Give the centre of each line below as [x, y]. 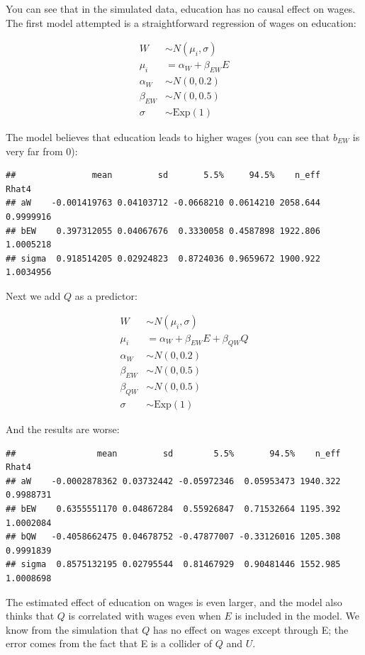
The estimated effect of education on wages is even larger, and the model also [174, 601]
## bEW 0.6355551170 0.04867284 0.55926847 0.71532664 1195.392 [173, 509]
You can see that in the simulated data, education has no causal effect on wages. [181, 9]
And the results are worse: [63, 429]
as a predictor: [106, 295]
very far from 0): [42, 151]
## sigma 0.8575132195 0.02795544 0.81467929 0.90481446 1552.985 [173, 565]
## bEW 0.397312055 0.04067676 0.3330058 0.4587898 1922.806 [163, 231]
